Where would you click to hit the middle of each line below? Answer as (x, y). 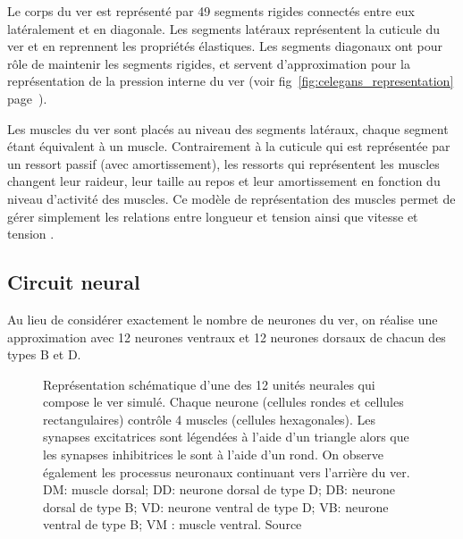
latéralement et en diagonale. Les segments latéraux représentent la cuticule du (223, 28)
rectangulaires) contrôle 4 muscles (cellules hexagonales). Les (210, 419)
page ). (27, 98)
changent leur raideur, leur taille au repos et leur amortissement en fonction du (224, 181)
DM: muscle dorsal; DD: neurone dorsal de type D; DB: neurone (219, 489)
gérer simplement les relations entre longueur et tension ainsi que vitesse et (213, 216)
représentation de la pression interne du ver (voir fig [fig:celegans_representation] (231, 81)
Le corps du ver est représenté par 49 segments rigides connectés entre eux (211, 11)
